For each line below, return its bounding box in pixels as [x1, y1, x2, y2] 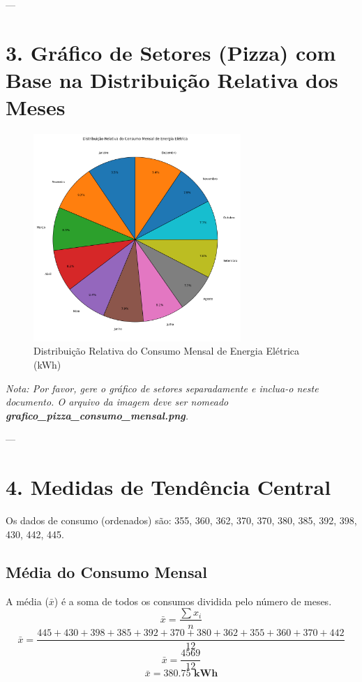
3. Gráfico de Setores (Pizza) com [6, 38, 336, 66]
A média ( [6, 593, 49, 608]
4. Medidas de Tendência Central [6, 473, 331, 501]
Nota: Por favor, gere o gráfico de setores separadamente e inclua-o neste [6, 380, 319, 395]
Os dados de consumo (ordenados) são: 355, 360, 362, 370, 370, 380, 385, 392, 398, [6, 513, 357, 528]
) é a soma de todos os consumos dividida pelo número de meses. [54, 593, 332, 608]
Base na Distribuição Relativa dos [6, 65, 338, 94]
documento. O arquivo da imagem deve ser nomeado [6, 394, 229, 409]
